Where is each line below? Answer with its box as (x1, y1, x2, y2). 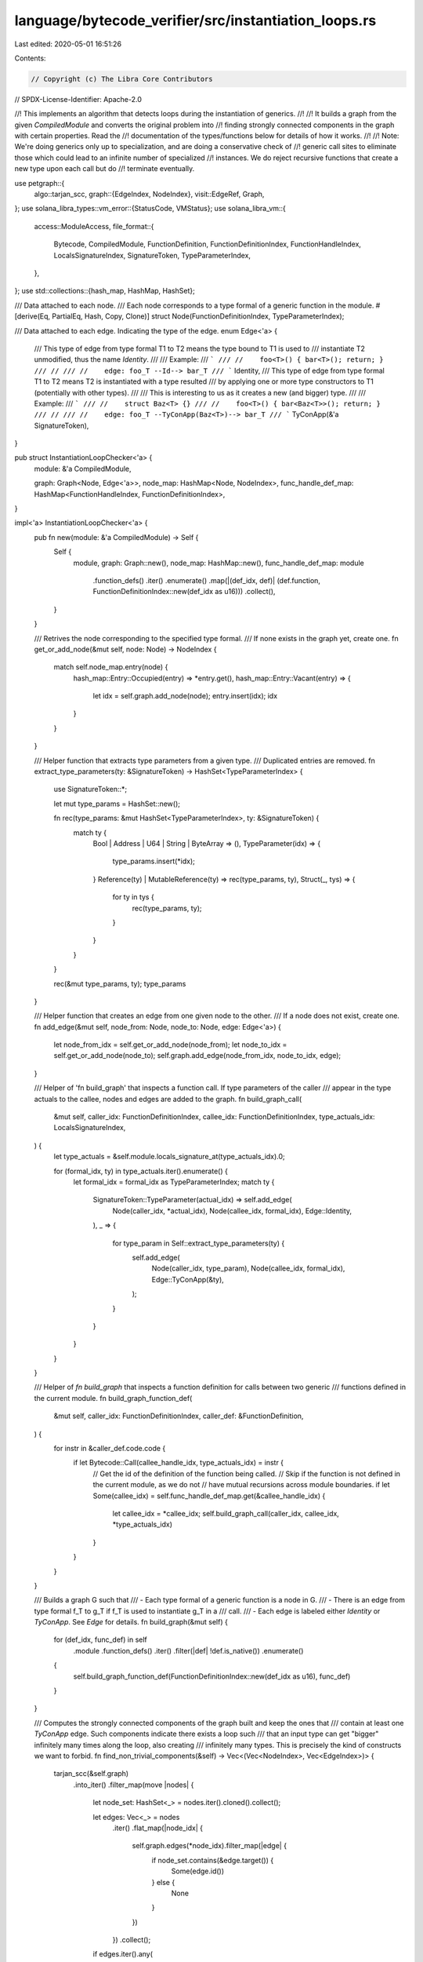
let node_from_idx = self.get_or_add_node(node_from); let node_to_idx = (53, 1040, 287, 1049)
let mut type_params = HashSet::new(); (53, 799, 180, 808)
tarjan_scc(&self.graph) (53, 1769, 129, 1778)
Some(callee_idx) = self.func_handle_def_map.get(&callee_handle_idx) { (92, 1491, 326, 1501)
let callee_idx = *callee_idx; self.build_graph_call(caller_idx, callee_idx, (112, 1508, 340, 1518)
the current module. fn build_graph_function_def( (34, 1393, 193, 1402)
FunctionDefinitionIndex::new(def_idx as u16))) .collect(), (92, 587, 276, 596)
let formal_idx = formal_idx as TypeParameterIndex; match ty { (73, 1177, 275, 1187)
